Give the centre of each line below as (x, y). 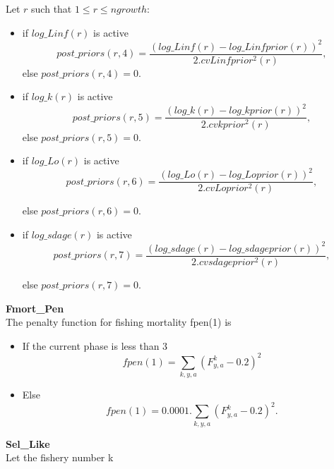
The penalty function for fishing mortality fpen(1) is (119, 322)
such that (52, 8)
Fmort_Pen (35, 308)
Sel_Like (28, 443)
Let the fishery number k (60, 457)
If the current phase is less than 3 (95, 345)
